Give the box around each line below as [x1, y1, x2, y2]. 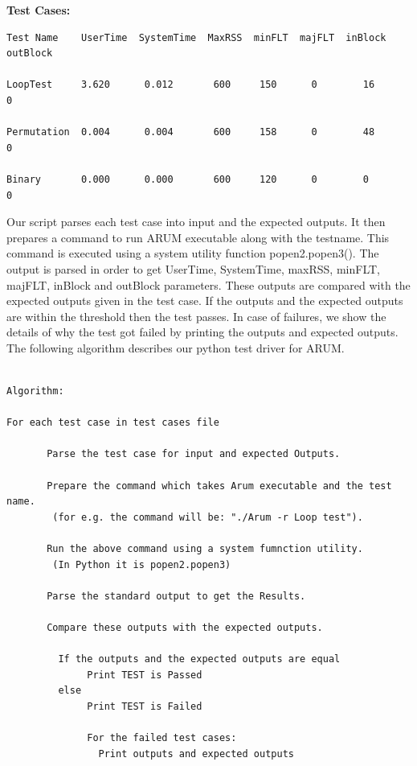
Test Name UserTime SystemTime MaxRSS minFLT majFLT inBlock [6, 31, 386, 43]
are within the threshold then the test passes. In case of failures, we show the [6, 307, 386, 324]
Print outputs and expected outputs [98, 747, 294, 760]
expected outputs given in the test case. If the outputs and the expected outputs [6, 292, 403, 309]
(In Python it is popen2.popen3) [52, 558, 231, 570]
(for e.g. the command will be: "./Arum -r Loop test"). [52, 511, 363, 523]
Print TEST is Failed [87, 700, 202, 712]
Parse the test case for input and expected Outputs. [47, 448, 341, 460]
